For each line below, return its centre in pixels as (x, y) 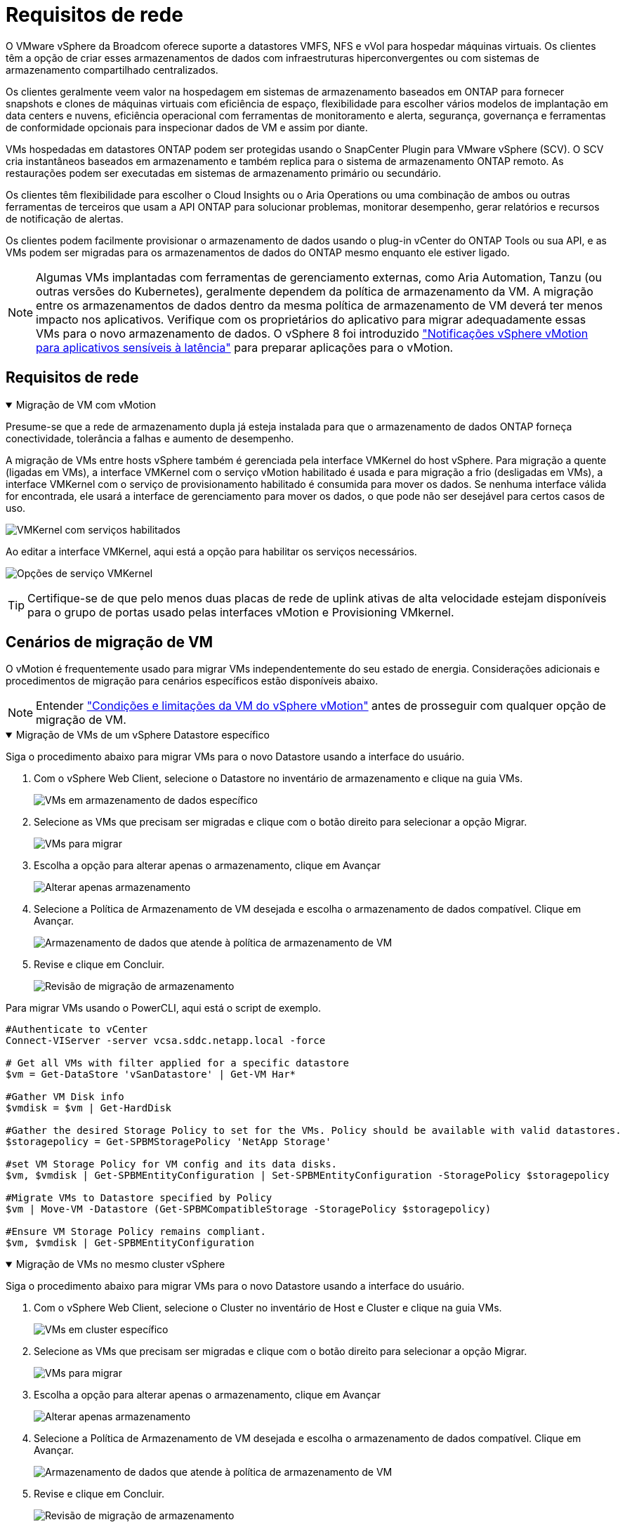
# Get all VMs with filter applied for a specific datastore (177, 1063)
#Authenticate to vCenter (77, 1030)
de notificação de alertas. (65, 218)
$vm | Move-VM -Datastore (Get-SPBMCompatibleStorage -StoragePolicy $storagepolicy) (249, 1209)
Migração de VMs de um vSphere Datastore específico (143, 735)
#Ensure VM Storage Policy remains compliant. (136, 1232)
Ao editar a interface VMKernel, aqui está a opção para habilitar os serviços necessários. (211, 551)
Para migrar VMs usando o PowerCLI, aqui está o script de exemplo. (163, 1008)
